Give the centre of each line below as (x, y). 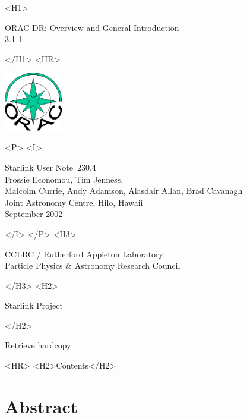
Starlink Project (34, 305)
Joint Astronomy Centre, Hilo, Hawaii (74, 202)
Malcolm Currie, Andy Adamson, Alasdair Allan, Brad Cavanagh (124, 191)
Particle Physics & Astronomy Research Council (93, 265)
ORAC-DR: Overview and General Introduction (92, 27)
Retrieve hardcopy (38, 345)
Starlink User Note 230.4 (50, 167)
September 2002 (34, 214)
